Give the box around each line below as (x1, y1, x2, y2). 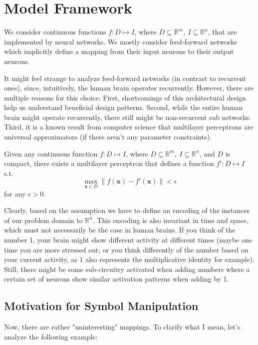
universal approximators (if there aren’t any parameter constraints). (4, 131, 212, 142)
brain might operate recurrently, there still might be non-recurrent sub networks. (4, 111, 251, 122)
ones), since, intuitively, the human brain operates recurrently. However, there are (4, 82, 254, 93)
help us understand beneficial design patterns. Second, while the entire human (4, 102, 243, 112)
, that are (208, 26, 237, 37)
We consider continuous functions (4, 26, 106, 37)
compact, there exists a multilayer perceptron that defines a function (4, 158, 214, 168)
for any (4, 188, 26, 198)
